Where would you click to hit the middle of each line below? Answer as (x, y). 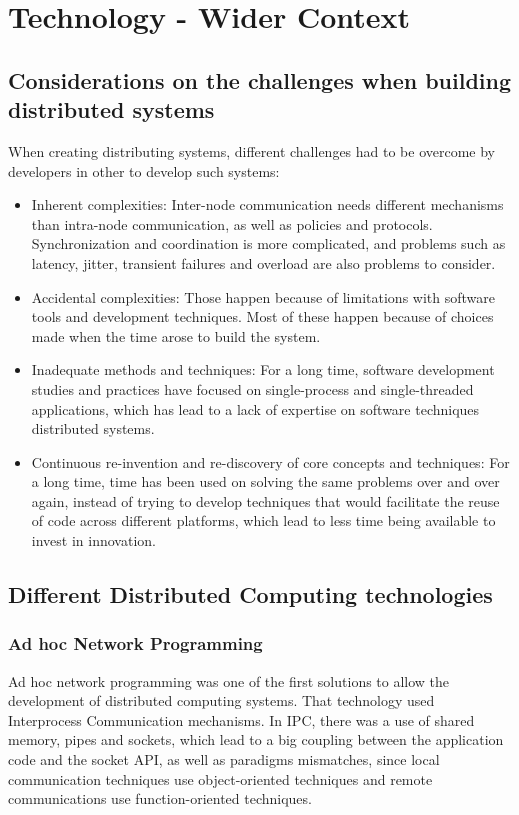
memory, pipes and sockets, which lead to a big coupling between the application (256, 739)
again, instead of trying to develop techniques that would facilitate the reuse (265, 500)
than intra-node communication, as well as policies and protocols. (232, 223)
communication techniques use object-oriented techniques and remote (220, 778)
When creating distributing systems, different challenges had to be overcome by (252, 150)
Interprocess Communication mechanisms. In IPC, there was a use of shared (241, 719)
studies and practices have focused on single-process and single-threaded (252, 388)
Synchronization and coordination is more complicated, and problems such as (268, 243)
